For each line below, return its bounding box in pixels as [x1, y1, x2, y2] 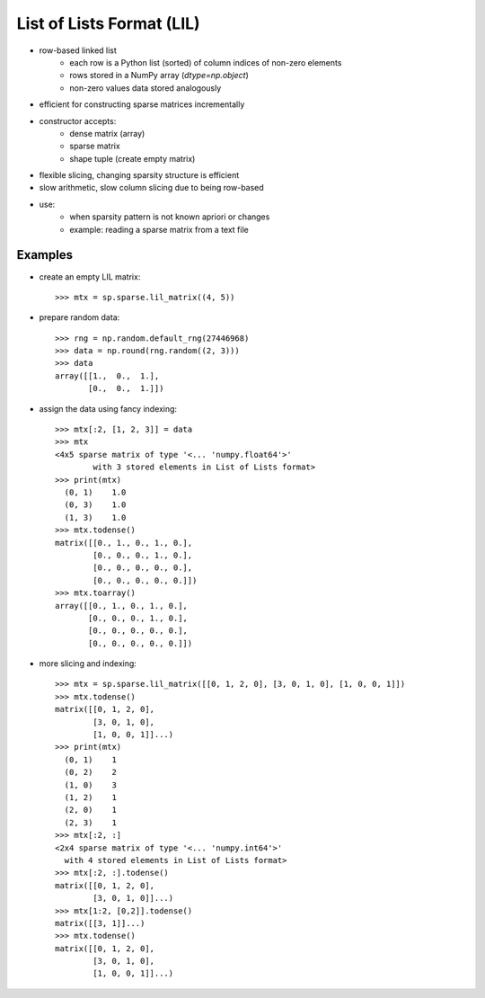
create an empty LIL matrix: [39, 271, 141, 282]
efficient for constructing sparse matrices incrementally [39, 99, 245, 110]
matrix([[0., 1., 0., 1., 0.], [55, 538, 193, 548]
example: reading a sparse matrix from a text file [69, 224, 249, 235]
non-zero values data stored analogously [69, 82, 222, 94]
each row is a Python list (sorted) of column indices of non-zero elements [69, 57, 342, 67]
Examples [16, 247, 74, 263]
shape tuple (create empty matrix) [69, 153, 196, 164]
